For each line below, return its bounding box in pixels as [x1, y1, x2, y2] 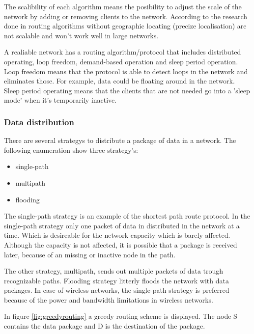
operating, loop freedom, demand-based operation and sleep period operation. [4, 56, 238, 66]
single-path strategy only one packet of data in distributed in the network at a [4, 220, 240, 230]
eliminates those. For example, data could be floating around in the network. [4, 76, 235, 86]
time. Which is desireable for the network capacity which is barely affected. [4, 230, 230, 240]
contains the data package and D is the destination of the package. [4, 321, 205, 331]
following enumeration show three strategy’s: [4, 144, 138, 155]
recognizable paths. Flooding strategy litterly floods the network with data [4, 275, 229, 285]
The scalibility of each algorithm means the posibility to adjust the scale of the [4, 1, 242, 11]
